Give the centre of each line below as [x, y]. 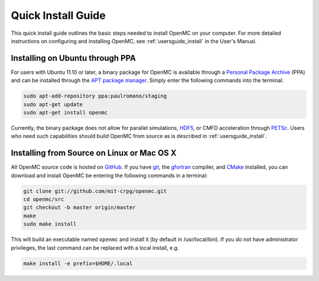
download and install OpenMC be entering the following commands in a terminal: [109, 175]
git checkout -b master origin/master [79, 208]
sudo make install [50, 224]
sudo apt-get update [53, 104]
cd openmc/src [44, 200]
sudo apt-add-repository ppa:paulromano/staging [95, 96]
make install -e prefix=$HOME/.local [78, 263]
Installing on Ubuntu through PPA [73, 58]
